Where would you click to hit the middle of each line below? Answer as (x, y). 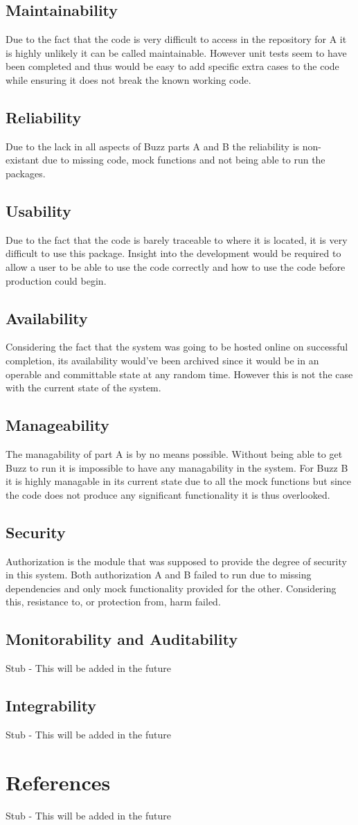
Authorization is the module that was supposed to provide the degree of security (176, 561)
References (58, 782)
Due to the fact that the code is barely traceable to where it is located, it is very (177, 239)
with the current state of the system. (83, 388)
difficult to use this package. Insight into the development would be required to (173, 253)
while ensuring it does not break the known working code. (128, 79)
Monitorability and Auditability (122, 639)
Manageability (57, 425)
